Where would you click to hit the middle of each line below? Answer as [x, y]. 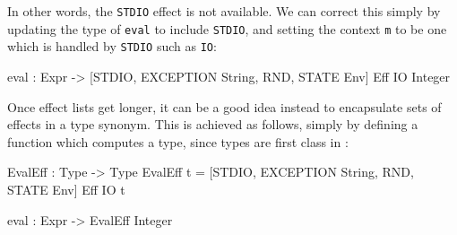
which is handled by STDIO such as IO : [112, 46]
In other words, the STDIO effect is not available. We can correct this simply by [224, 11]
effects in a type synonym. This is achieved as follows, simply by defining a [213, 124]
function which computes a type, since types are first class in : [178, 141]
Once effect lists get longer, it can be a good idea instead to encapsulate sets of [224, 106]
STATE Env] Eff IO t [66, 189]
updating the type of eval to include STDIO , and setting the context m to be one [227, 28]
